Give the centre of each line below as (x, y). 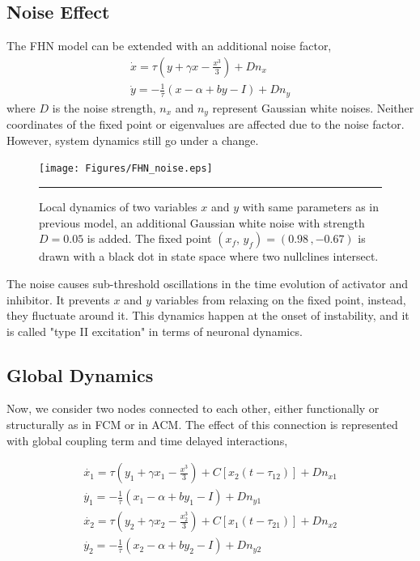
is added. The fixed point (149, 238)
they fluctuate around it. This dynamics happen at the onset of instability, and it (208, 315)
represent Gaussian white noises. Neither (313, 107)
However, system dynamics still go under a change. (133, 140)
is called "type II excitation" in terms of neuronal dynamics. (155, 331)
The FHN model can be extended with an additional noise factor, (169, 46)
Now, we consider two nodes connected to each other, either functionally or (193, 408)
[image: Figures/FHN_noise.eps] (126, 169)
